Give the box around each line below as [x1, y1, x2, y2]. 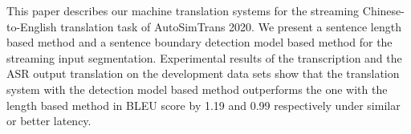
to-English [6, 18, 57, 35]
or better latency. [6, 112, 92, 129]
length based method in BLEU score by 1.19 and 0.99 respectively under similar [6, 96, 401, 113]
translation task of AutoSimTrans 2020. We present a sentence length [60, 18, 401, 35]
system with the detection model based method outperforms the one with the [6, 80, 388, 97]
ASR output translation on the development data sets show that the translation [6, 65, 400, 82]
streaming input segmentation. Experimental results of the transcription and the [6, 49, 402, 66]
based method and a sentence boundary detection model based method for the [6, 34, 393, 51]
